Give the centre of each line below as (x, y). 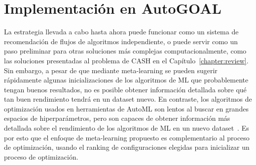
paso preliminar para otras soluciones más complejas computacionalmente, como (125, 51)
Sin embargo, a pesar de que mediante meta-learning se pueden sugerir (111, 70)
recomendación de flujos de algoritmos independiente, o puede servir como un (121, 41)
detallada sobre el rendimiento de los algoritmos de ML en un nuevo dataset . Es (127, 128)
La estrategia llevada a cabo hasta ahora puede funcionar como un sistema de (121, 32)
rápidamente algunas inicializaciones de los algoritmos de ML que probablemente (126, 80)
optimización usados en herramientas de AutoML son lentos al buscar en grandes (126, 108)
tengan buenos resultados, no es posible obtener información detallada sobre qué (125, 89)
